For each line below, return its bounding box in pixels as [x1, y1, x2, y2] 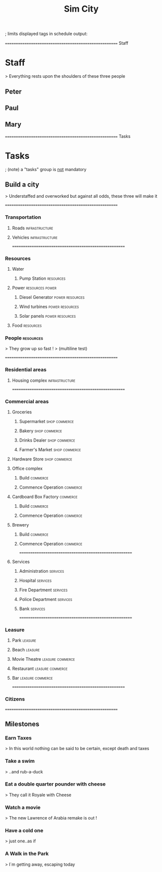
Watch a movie [5, 804, 41, 811]
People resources [5, 334, 44, 341]
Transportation [5, 214, 41, 221]
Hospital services [19, 577, 52, 583]
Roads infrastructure [12, 225, 53, 231]
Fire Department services [19, 587, 68, 593]
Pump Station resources [19, 275, 66, 281]
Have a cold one [5, 827, 44, 834]
